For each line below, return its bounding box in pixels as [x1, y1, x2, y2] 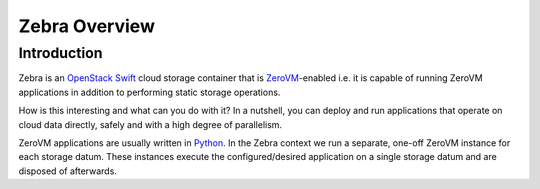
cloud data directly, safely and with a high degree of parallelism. [18, 118, 283, 130]
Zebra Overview [18, 15, 155, 37]
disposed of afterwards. [18, 165, 117, 177]
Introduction [18, 44, 103, 62]
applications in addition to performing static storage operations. [18, 86, 281, 98]
